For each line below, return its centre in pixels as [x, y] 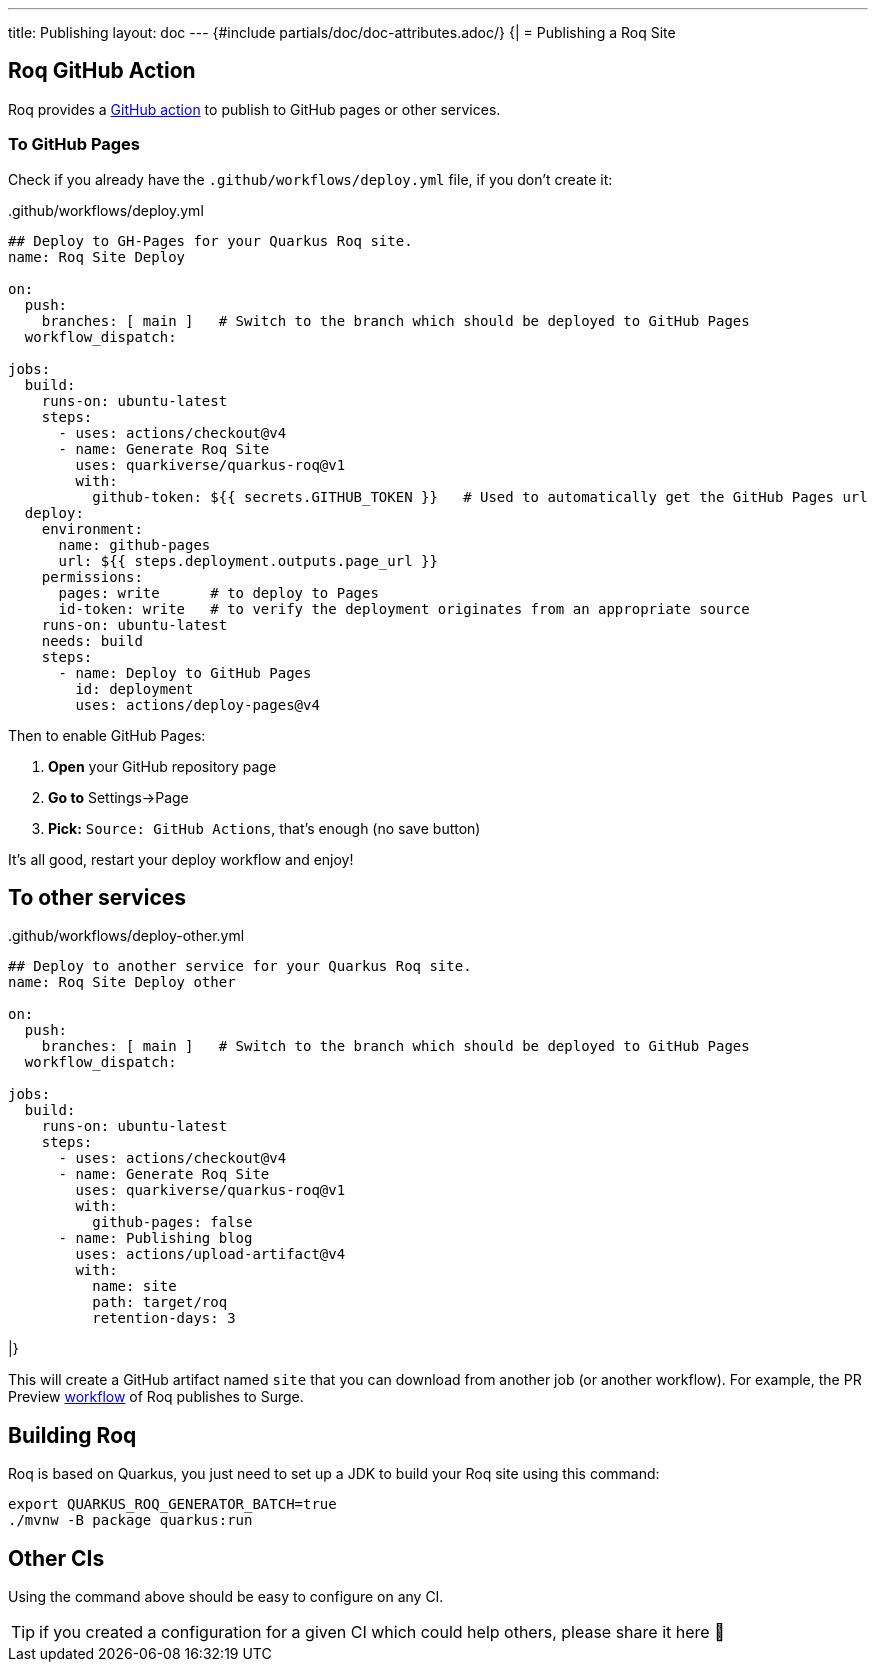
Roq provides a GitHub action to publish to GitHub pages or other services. [254, 109]
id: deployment [134, 688]
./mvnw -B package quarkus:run [130, 1520]
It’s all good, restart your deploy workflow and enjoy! [181, 859]
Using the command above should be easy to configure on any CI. [226, 1597]
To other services [97, 898]
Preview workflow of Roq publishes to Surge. [156, 1397]
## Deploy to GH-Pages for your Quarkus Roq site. [210, 240]
